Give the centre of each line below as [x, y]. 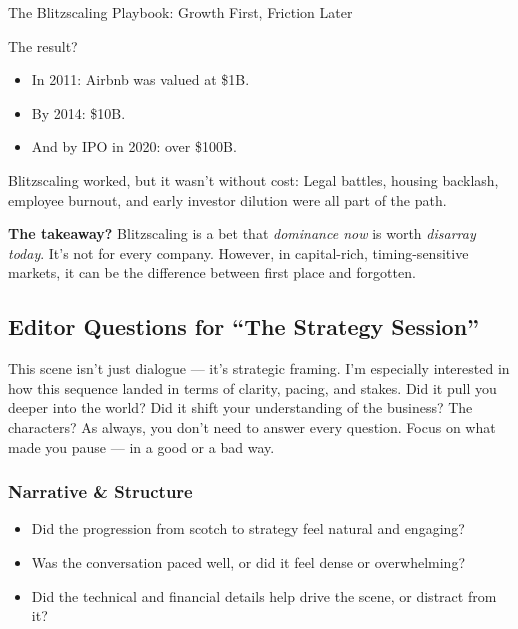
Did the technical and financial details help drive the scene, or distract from [264, 595]
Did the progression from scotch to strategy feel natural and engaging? [248, 528]
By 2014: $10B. [78, 112]
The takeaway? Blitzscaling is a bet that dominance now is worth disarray [242, 233]
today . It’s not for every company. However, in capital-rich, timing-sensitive [238, 252]
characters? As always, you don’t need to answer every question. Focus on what [252, 426]
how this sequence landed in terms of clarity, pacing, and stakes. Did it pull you [252, 387]
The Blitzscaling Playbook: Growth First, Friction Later [180, 12]
